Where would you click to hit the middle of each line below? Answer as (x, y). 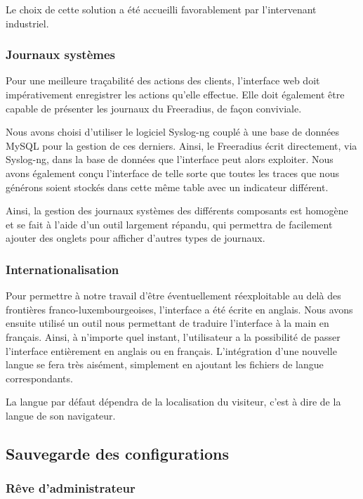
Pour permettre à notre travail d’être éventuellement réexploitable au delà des (173, 296)
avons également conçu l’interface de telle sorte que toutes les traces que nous (172, 173)
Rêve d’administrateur (71, 488)
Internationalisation (62, 269)
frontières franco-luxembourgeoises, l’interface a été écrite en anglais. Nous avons (179, 309)
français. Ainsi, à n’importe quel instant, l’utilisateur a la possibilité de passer (173, 336)
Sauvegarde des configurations (118, 453)
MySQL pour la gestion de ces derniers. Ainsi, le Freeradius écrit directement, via (181, 145)
